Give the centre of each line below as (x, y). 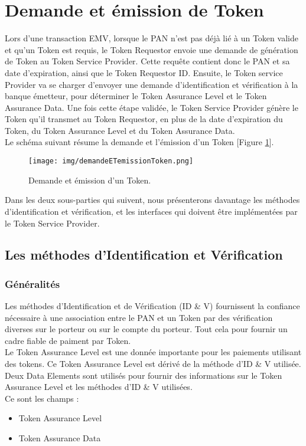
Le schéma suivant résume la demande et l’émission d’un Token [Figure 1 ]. (139, 142)
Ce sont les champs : (42, 398)
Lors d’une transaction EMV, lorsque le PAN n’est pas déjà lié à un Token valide (152, 38)
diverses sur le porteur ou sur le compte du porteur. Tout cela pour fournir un (146, 329)
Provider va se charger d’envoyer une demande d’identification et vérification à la (152, 84)
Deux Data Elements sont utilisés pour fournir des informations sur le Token (144, 375)
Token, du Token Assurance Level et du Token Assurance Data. (120, 130)
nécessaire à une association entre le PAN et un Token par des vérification (139, 317)
